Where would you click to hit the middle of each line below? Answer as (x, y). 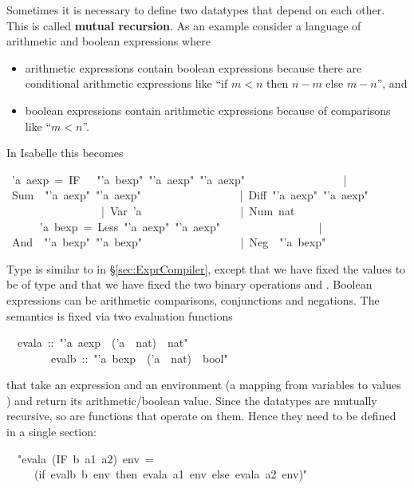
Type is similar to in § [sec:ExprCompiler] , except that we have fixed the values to (206, 268)
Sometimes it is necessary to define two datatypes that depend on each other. (196, 10)
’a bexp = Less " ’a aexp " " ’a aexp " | (181, 226)
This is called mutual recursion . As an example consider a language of (184, 25)
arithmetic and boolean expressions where (108, 41)
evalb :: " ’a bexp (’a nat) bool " (139, 358)
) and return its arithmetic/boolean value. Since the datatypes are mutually (192, 400)
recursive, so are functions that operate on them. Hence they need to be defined (201, 416)
